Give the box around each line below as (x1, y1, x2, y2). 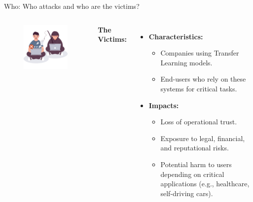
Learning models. (160, 57, 213, 67)
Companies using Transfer (160, 48, 239, 58)
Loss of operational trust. (160, 116, 237, 127)
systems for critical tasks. (160, 83, 237, 93)
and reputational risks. (160, 143, 229, 153)
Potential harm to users (160, 159, 232, 169)
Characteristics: (148, 31, 203, 41)
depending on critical (160, 169, 224, 179)
